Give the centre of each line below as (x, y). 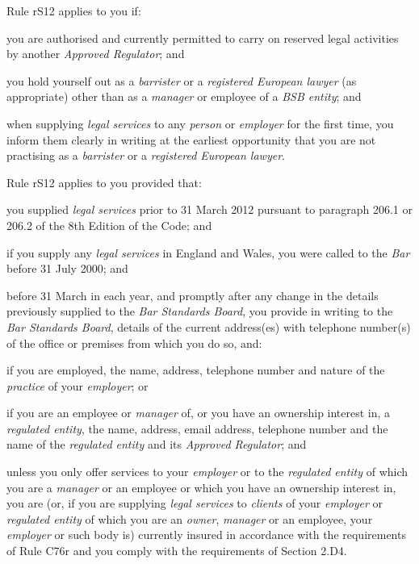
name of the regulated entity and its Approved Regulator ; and (157, 444)
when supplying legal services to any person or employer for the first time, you (200, 123)
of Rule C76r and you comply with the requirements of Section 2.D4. (177, 551)
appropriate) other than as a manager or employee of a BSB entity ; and (184, 96)
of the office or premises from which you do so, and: (134, 343)
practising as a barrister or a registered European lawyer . (146, 155)
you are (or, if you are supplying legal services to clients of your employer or (195, 503)
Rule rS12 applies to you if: (74, 10)
